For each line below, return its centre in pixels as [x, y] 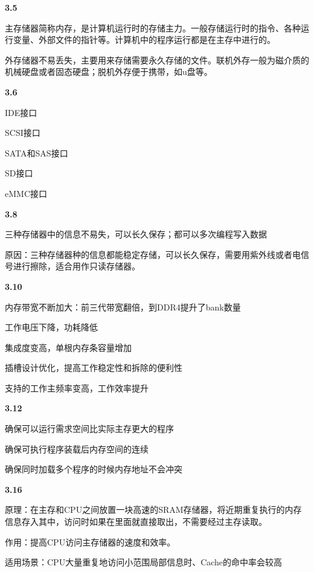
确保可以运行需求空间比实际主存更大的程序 [89, 429]
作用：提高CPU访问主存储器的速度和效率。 [90, 541]
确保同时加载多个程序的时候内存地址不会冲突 [94, 469]
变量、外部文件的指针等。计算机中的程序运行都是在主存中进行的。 [144, 40]
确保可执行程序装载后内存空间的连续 [77, 448]
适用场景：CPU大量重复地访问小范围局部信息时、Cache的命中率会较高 [144, 562]
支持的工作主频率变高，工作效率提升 [77, 387]
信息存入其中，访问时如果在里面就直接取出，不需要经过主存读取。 [136, 522]
